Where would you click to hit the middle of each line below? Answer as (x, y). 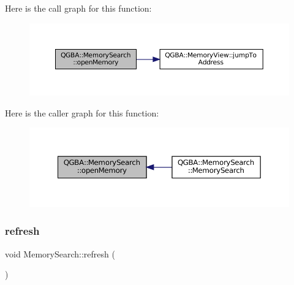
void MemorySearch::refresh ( (60, 253)
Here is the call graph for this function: (78, 8)
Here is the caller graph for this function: (82, 112)
